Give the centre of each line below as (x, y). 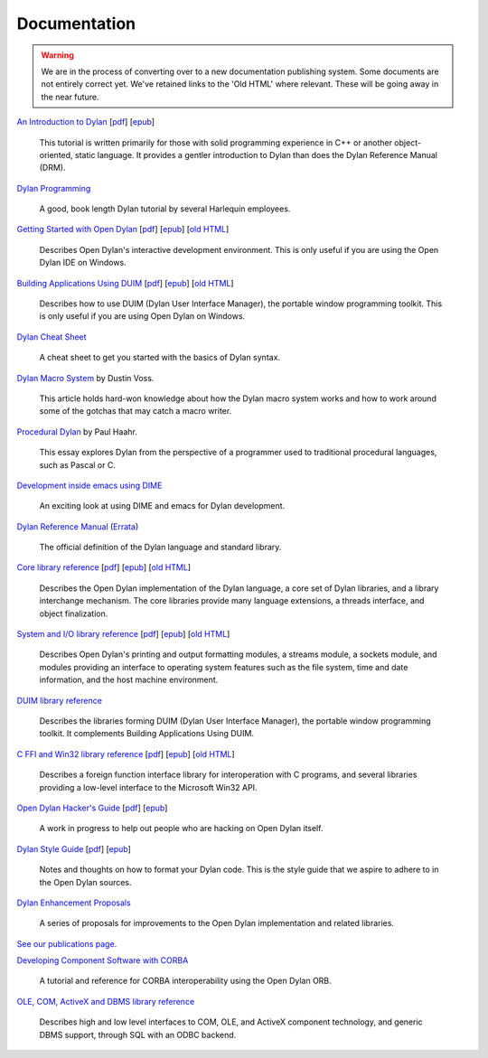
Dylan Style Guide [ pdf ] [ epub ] (74, 848)
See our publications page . (67, 943)
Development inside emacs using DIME (89, 485)
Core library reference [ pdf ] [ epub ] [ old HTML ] (104, 567)
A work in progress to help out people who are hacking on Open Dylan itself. (181, 829)
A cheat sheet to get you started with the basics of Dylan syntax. (160, 358)
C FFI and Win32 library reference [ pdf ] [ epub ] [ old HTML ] (126, 754)
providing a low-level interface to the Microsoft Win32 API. (148, 787)
